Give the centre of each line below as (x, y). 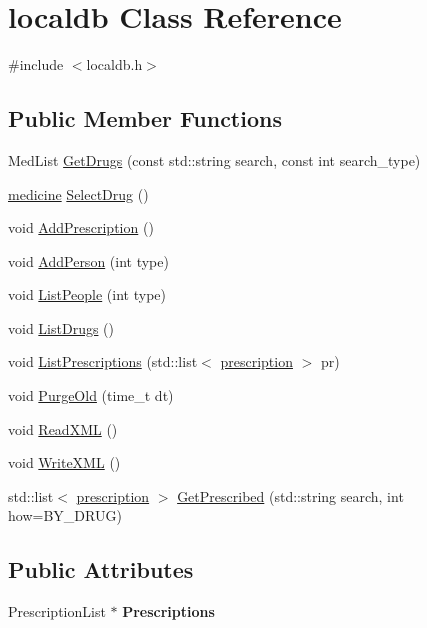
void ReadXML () (63, 428)
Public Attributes (101, 569)
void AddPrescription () (81, 227)
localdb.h (114, 64)
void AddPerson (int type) (88, 260)
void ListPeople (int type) (87, 294)
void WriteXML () (64, 462)
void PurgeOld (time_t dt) (91, 395)
